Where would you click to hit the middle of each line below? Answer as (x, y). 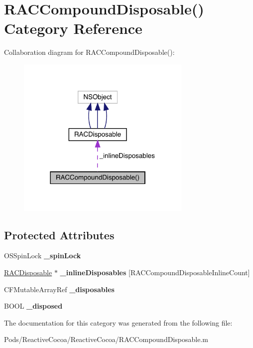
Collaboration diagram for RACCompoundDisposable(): (89, 52)
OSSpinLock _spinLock (43, 256)
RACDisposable (28, 272)
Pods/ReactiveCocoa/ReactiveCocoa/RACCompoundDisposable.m (106, 339)
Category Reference (73, 28)
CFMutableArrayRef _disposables (59, 289)
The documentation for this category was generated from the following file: (118, 322)
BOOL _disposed (33, 306)
